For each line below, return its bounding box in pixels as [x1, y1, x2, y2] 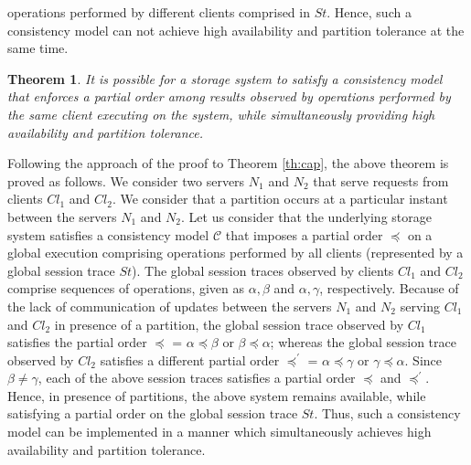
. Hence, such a [326, 3, 412, 21]
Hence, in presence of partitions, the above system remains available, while [7, 386, 426, 405]
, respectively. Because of [319, 279, 459, 298]
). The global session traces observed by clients [132, 260, 394, 280]
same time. [7, 38, 69, 58]
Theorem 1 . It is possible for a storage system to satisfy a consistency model [7, 69, 443, 88]
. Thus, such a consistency [314, 404, 461, 423]
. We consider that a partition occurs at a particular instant [112, 189, 448, 208]
